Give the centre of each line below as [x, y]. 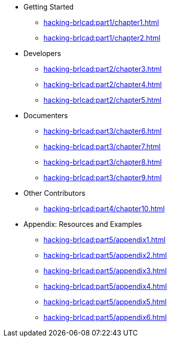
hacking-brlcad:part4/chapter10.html [104, 209]
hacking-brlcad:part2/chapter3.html [103, 69]
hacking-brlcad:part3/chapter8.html [103, 162]
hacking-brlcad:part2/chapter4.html [103, 84]
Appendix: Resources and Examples [83, 224]
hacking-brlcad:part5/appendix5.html [105, 302]
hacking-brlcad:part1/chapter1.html [101, 22]
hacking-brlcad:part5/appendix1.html [104, 240]
